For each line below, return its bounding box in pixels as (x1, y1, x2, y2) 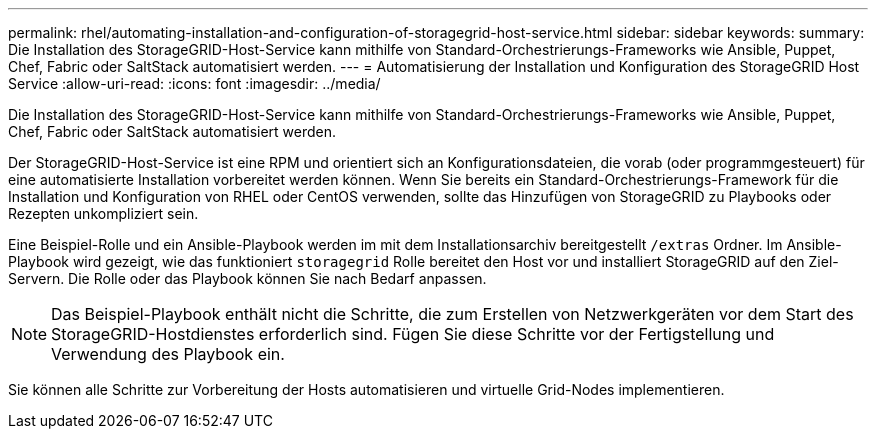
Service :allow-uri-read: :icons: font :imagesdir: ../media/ (8, 75, 381, 92)
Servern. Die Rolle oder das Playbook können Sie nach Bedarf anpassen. (8, 270, 487, 287)
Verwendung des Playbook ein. (51, 344, 285, 364)
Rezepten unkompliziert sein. (8, 205, 199, 222)
